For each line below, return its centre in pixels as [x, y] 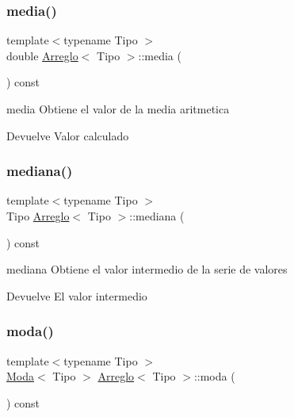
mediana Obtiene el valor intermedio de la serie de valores [147, 269]
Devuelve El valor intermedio [77, 295]
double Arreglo [42, 55]
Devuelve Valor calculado [68, 135]
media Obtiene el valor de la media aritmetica [118, 109]
